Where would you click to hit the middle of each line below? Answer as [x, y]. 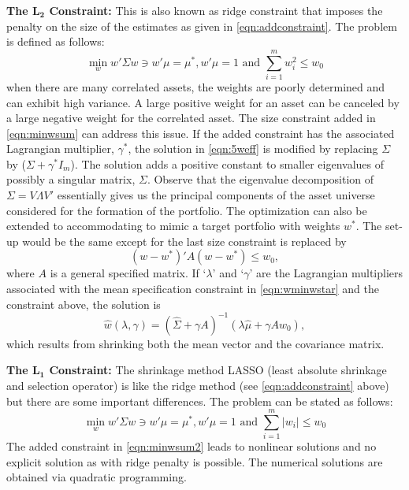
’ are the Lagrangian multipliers [326, 273]
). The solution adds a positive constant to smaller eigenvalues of [227, 163]
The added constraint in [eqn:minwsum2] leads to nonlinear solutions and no [191, 446]
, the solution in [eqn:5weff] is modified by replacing [253, 148]
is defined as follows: [56, 41]
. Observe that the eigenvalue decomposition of [260, 179]
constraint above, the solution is [84, 304]
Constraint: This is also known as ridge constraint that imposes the [216, 10]
